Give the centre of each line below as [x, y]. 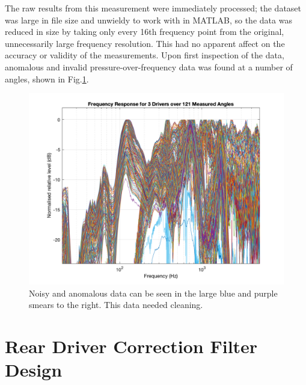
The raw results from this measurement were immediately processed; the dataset [153, 8]
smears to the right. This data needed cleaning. [116, 305]
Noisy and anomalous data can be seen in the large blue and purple [153, 293]
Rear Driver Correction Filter [131, 346]
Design [34, 370]
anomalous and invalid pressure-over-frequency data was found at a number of [149, 66]
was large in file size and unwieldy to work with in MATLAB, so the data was [148, 20]
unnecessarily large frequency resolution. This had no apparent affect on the [145, 43]
